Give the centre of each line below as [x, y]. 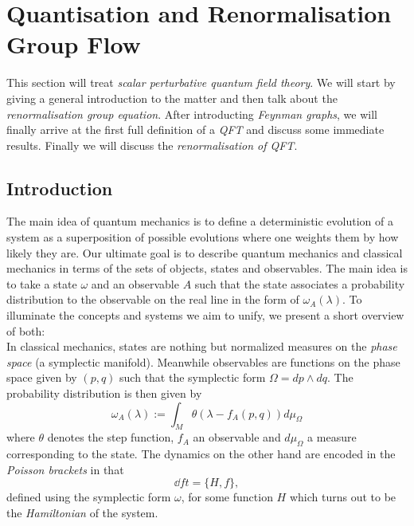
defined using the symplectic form [89, 497]
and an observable [135, 283]
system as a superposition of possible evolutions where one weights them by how [203, 237]
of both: [26, 330]
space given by [42, 377]
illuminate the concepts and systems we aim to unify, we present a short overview [205, 315]
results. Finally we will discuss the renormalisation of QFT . [152, 145]
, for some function [227, 497]
